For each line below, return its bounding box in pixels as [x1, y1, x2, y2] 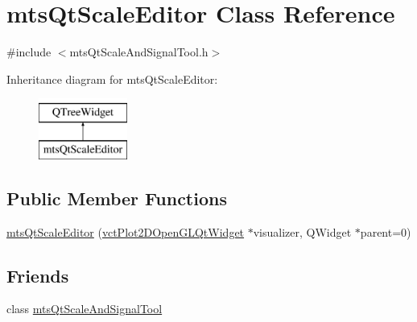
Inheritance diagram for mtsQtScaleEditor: [6, 70, 218, 87]
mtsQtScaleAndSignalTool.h [69, 43, 208, 60]
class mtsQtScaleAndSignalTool [6, 300, 163, 317]
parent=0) [360, 223, 411, 240]
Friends [6, 262, 69, 287]
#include [6, 43, 52, 60]
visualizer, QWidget [253, 223, 352, 240]
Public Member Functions [6, 185, 227, 210]
